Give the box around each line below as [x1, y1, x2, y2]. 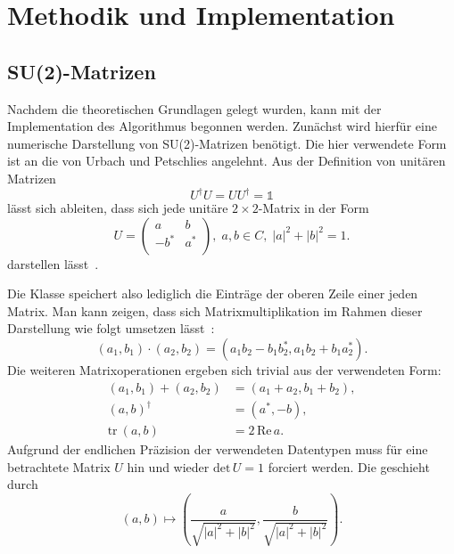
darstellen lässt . [7, 254, 99, 273]
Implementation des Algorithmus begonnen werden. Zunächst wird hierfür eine [7, 117, 437, 135]
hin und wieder [127, 457, 210, 476]
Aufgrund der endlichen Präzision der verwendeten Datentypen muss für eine [7, 440, 428, 459]
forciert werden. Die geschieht [268, 457, 430, 476]
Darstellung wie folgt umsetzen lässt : [7, 319, 215, 338]
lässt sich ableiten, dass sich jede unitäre [7, 199, 228, 217]
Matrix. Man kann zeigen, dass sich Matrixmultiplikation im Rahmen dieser [7, 301, 423, 320]
